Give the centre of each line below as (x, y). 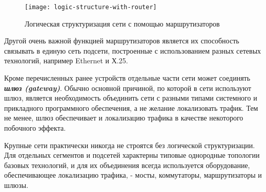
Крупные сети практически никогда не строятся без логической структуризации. (130, 145)
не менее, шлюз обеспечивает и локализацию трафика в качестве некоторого (124, 118)
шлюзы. (16, 185)
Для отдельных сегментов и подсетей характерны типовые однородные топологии (132, 155)
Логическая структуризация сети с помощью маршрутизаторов (122, 23)
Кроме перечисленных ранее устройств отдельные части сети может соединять (127, 78)
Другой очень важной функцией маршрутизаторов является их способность (122, 41)
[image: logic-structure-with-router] (91, 7)
